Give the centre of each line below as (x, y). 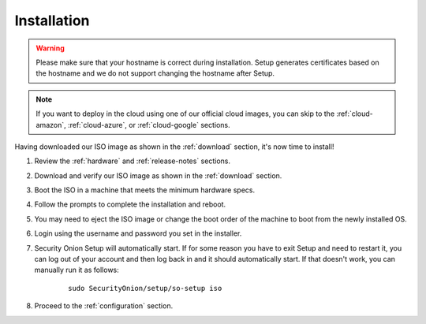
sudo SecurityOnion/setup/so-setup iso (145, 288)
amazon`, (51, 125)
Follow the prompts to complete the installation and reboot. (130, 204)
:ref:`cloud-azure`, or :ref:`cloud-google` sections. (149, 125)
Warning (50, 48)
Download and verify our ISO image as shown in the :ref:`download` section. (158, 175)
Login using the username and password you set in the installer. (138, 233)
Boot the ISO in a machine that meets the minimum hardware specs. (145, 190)
